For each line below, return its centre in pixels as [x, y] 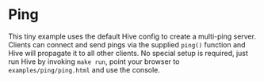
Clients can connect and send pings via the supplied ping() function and [127, 44]
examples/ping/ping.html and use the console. [84, 69]
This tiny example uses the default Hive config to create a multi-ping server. [132, 36]
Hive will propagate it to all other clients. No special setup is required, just [128, 53]
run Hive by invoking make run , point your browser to [94, 61]
